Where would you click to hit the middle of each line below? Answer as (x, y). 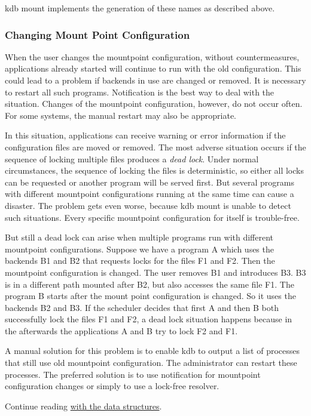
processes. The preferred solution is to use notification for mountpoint (133, 374)
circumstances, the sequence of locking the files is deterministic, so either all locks (154, 170)
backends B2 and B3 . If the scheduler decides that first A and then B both (142, 307)
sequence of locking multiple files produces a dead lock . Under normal (132, 158)
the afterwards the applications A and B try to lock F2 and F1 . (121, 330)
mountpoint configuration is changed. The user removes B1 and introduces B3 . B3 (155, 272)
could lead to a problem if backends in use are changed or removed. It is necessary (155, 80)
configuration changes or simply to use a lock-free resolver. (112, 386)
